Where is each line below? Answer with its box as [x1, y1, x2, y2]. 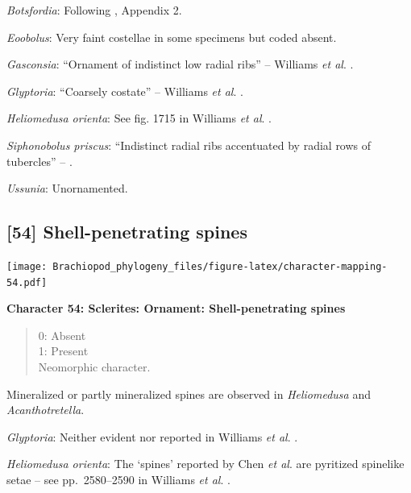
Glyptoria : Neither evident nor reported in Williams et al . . [6, 428, 298, 445]
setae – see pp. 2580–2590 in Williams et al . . [6, 471, 230, 488]
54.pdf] [6, 276, 48, 288]
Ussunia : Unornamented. [6, 180, 128, 197]
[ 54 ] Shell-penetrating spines [6, 219, 247, 244]
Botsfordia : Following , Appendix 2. [6, 2, 182, 18]
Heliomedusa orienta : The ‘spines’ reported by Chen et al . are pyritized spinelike [6, 455, 405, 472]
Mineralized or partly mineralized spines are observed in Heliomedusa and [6, 385, 371, 402]
